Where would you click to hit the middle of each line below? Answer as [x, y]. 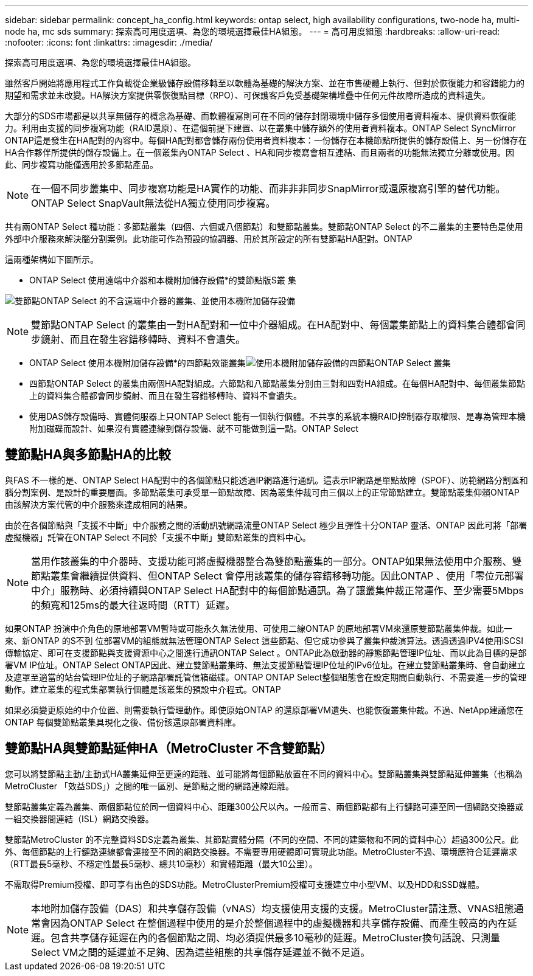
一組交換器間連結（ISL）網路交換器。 [79, 819]
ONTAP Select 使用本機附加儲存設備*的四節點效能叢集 [138, 363]
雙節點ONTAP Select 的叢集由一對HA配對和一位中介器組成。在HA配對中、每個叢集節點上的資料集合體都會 [273, 325]
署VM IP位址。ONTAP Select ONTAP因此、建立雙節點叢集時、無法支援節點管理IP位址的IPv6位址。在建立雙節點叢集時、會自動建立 [265, 665]
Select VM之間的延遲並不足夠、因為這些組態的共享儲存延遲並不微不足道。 [201, 952]
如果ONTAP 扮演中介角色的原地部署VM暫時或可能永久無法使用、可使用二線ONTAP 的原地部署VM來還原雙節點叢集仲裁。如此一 [259, 628]
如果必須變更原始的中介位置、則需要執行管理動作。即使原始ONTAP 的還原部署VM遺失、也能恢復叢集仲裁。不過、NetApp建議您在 [264, 710]
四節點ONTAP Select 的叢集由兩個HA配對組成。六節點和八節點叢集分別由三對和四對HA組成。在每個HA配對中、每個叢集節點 [277, 383]
